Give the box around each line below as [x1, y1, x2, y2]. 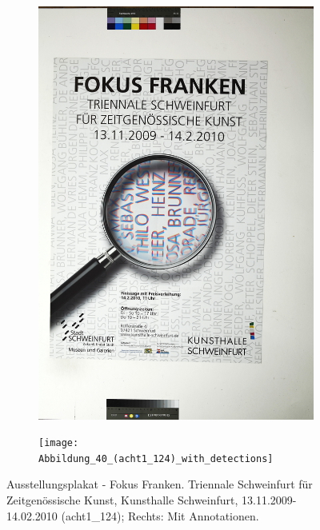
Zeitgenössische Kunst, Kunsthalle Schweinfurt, [6, 492, 238, 508]
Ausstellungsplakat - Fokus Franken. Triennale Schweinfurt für [6, 476, 313, 492]
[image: [38, 437, 79, 449]
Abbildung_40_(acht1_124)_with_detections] [38, 452, 274, 464]
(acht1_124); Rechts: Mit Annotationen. [61, 507, 259, 524]
